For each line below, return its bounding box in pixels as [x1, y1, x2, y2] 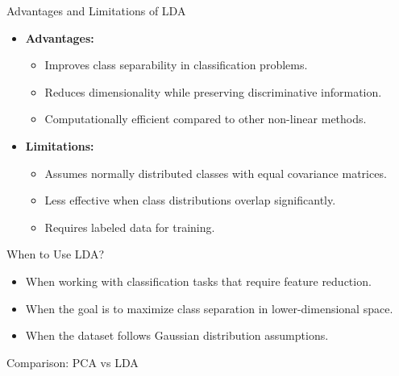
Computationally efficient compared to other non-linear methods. [44, 110, 367, 127]
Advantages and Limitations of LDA [6, 2, 186, 19]
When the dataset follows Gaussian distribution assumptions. [25, 327, 329, 344]
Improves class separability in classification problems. [44, 56, 308, 73]
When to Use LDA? [6, 246, 105, 262]
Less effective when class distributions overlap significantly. [44, 192, 336, 209]
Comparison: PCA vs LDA [6, 353, 139, 370]
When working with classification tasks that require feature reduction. [25, 272, 372, 289]
